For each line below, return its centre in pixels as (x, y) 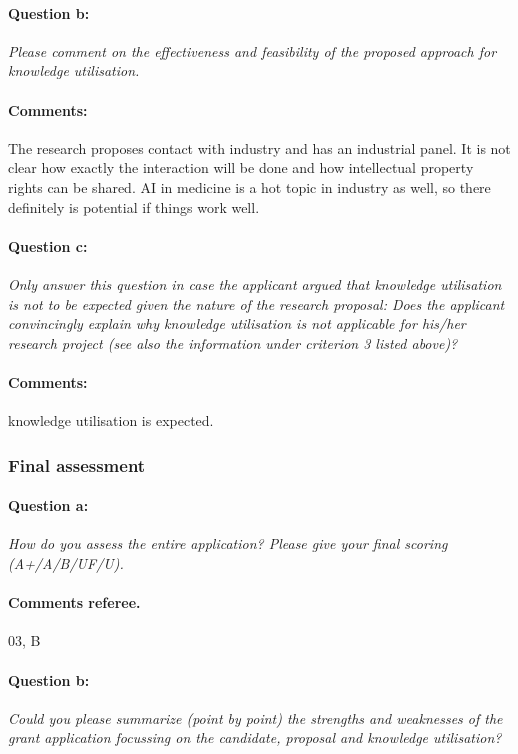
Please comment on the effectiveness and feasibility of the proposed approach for (252, 50)
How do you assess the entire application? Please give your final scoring (228, 543)
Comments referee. (74, 602)
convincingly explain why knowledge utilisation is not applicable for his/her (237, 323)
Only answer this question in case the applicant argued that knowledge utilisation (255, 283)
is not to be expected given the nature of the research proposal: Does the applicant (256, 303)
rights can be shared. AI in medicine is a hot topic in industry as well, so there (249, 186)
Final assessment (77, 464)
